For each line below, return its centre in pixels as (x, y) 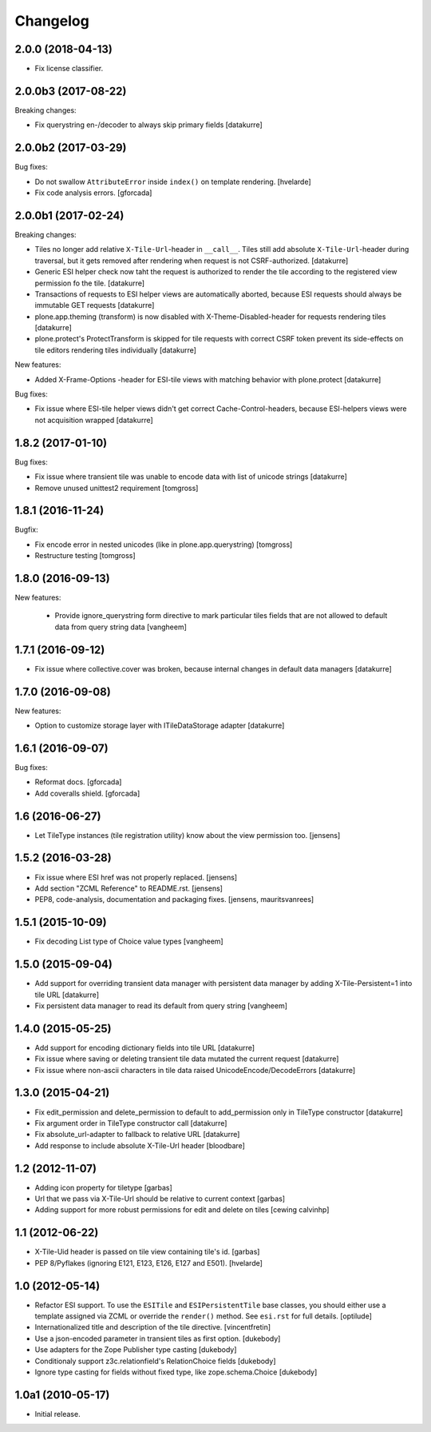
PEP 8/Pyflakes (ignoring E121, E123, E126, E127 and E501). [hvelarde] (149, 1262)
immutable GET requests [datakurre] (95, 305)
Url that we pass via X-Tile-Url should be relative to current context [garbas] (160, 1199)
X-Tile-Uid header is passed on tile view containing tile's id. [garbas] (147, 1252)
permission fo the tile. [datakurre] (90, 283)
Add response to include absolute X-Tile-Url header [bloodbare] (140, 1145)
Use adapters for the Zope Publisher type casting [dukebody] (136, 1350)
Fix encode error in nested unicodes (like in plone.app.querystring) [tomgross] (164, 544)
